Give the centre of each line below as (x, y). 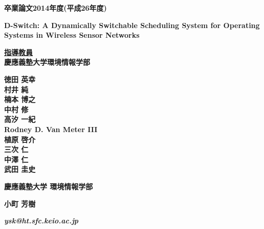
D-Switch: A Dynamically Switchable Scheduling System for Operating (132, 25)
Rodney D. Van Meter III (51, 129)
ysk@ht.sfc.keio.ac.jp (41, 221)
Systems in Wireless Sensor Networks (72, 35)
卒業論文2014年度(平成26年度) (56, 8)
